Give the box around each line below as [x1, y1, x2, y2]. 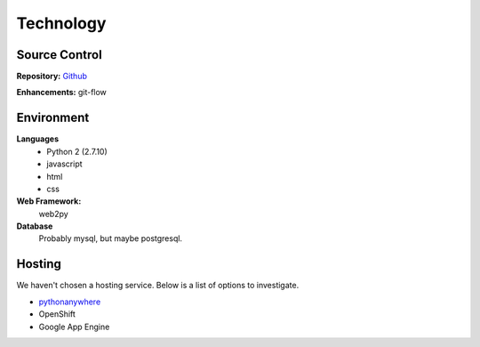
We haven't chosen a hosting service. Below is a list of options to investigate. [16, 280, 300, 291]
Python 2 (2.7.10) [46, 146, 108, 157]
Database [16, 221, 53, 231]
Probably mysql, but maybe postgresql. [38, 233, 182, 244]
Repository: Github [16, 71, 88, 82]
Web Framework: [16, 196, 82, 206]
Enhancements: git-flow [16, 87, 107, 98]
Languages [16, 133, 60, 144]
